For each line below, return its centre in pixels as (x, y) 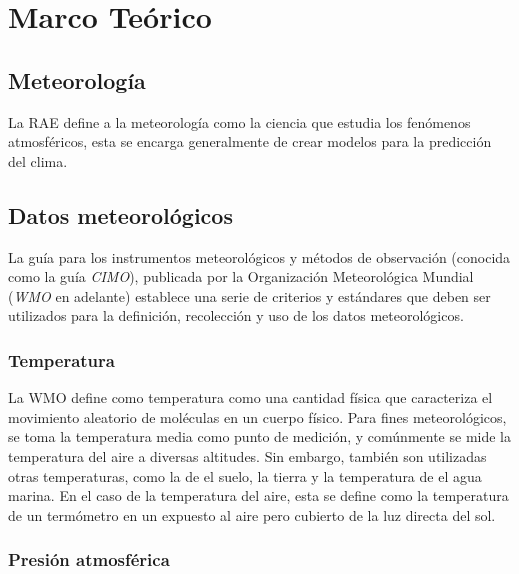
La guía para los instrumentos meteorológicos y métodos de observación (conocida (259, 256)
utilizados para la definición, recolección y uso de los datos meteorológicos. (236, 315)
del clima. (38, 160)
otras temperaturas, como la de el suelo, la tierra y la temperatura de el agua (245, 475)
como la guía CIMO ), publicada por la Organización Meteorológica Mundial (241, 276)
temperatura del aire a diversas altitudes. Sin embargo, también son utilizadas (247, 455)
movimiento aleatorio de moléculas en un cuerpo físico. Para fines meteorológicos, (257, 416)
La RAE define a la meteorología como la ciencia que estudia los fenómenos (239, 121)
